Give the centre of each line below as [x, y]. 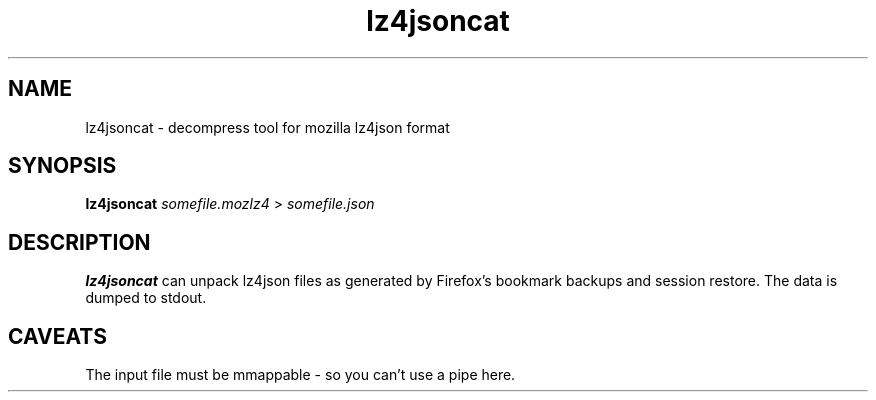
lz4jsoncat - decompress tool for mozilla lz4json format [267, 127]
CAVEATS [57, 336]
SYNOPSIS [62, 166]
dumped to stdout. [146, 298]
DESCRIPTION [79, 242]
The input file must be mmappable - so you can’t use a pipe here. [300, 375]
